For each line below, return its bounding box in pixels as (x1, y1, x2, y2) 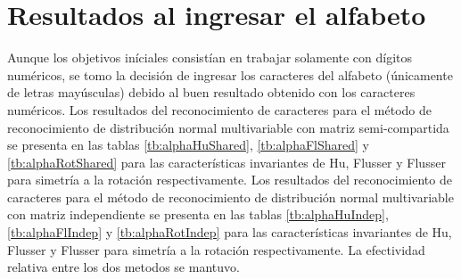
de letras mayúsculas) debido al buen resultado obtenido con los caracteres (7, 83, 416, 102)
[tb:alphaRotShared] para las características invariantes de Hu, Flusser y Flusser (7, 152, 446, 171)
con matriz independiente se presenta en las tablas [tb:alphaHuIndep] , (7, 205, 389, 224)
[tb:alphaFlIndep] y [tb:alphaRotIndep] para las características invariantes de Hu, (7, 223, 452, 242)
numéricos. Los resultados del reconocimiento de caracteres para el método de (7, 100, 432, 119)
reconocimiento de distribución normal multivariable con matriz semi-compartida (7, 118, 449, 136)
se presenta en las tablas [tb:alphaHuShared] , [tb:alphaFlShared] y (7, 135, 369, 154)
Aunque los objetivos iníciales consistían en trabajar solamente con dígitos (7, 48, 413, 67)
